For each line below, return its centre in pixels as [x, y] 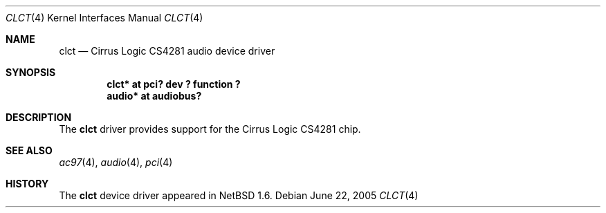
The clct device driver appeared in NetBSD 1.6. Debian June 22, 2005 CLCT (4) [239, 195]
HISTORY [27, 184]
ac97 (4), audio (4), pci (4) [116, 162]
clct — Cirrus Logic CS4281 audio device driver [167, 51]
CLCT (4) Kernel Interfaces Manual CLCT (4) [104, 18]
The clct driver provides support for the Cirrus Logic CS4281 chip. [210, 129]
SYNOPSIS [31, 72]
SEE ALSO [29, 150]
